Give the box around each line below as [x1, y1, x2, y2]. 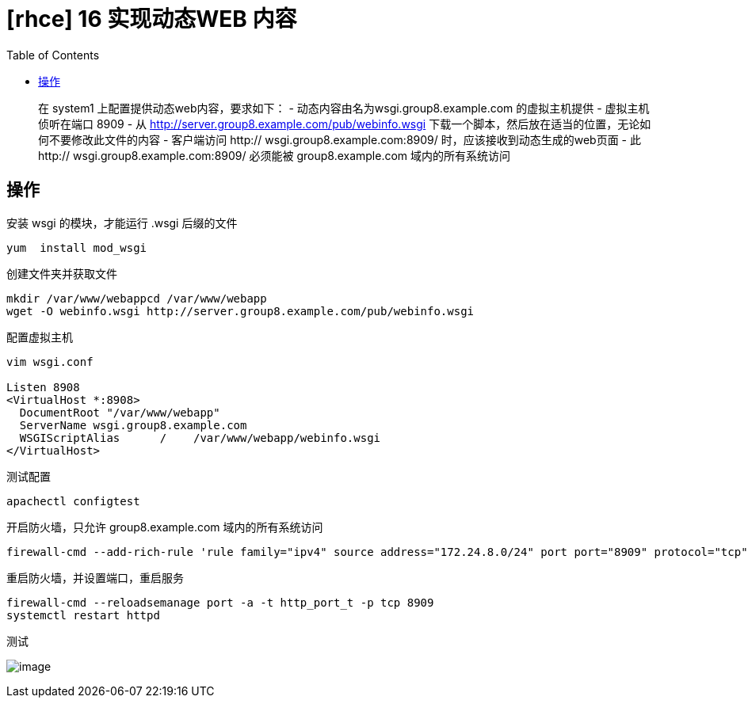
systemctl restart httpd [6, 608, 160, 622]
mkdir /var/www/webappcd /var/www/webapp [6, 291, 267, 305]
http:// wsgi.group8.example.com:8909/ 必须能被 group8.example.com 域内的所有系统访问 [38, 148, 511, 162]
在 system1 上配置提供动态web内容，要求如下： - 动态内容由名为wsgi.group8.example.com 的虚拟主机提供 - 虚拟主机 [38, 101, 650, 115]
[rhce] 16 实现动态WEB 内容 [6, 6, 297, 32]
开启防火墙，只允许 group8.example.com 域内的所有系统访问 [6, 519, 323, 534]
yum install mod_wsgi [6, 241, 147, 254]
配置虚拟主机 [6, 329, 73, 344]
